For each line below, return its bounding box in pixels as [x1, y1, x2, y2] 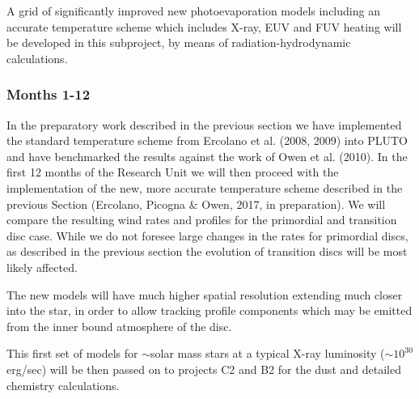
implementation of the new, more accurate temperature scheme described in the [6, 179, 403, 196]
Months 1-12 [6, 84, 91, 104]
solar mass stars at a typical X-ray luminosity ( [150, 345, 385, 362]
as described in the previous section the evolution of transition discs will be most [6, 243, 408, 260]
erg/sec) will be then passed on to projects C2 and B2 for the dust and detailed [6, 360, 401, 377]
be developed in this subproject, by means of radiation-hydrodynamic [6, 34, 351, 51]
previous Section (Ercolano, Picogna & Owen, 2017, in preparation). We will [6, 195, 386, 212]
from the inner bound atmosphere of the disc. [6, 317, 232, 334]
